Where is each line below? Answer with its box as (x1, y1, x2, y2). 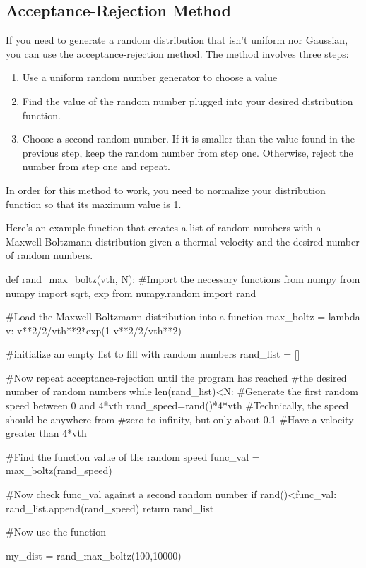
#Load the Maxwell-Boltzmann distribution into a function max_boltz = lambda (6, 309, 360, 324)
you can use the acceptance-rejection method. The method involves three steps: (6, 46, 349, 61)
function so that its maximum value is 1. (6, 196, 182, 211)
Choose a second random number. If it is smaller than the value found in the (22, 131, 355, 146)
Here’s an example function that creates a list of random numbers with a (6, 220, 321, 235)
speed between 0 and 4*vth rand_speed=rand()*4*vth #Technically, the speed (6, 398, 349, 413)
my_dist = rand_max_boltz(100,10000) (6, 548, 182, 562)
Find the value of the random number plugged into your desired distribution (22, 93, 353, 108)
